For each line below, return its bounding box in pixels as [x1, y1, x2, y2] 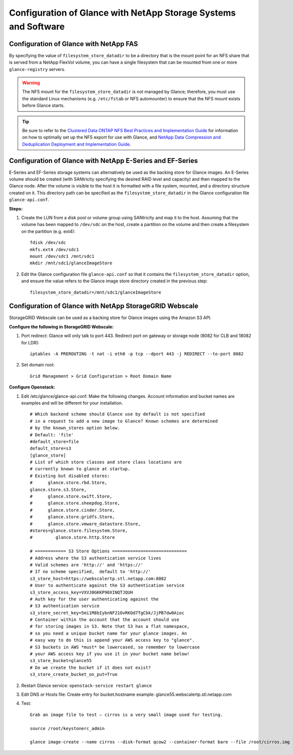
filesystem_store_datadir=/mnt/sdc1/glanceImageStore [30, 289, 161, 295]
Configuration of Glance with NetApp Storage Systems [9, 7, 236, 18]
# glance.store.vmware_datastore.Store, [30, 521, 141, 526]
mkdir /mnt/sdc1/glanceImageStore [30, 260, 112, 266]
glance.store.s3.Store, [30, 487, 87, 492]
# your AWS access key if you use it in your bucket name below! [30, 651, 190, 657]
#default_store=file [30, 438, 79, 444]
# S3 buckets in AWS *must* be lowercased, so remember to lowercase [30, 644, 200, 650]
